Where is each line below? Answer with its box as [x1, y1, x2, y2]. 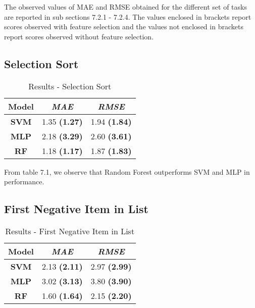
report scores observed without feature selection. [4, 31, 154, 41]
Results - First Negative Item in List [5, 225, 135, 237]
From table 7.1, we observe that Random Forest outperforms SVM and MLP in [4, 166, 250, 177]
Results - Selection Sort [28, 80, 112, 92]
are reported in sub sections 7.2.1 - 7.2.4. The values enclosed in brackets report [4, 11, 251, 22]
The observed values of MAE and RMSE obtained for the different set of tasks [4, 2, 247, 12]
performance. [4, 176, 44, 187]
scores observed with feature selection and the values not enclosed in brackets [4, 21, 243, 32]
